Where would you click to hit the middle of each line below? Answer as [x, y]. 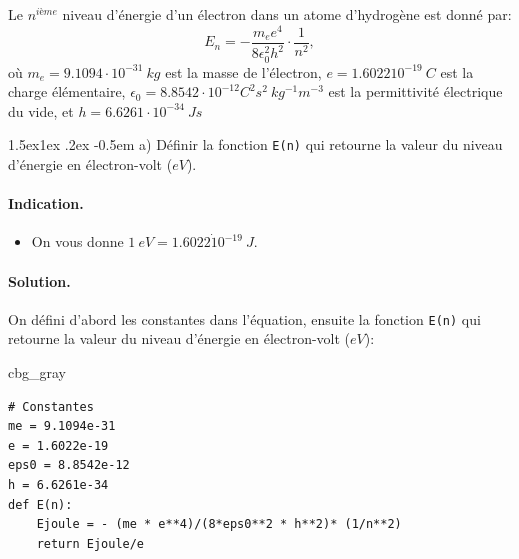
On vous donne [77, 241]
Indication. [46, 203]
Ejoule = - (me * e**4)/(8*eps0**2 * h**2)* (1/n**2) [219, 524]
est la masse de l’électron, [243, 71]
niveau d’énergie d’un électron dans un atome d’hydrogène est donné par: [287, 14]
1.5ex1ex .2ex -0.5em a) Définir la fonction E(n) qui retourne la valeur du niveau [255, 144]
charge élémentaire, [67, 91]
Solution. [39, 280]
